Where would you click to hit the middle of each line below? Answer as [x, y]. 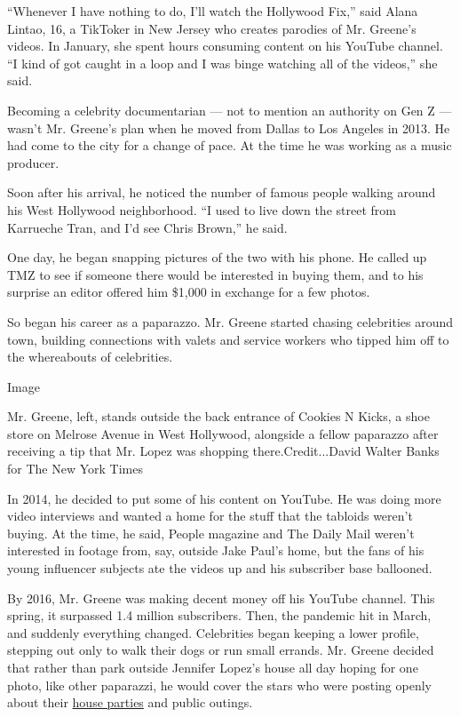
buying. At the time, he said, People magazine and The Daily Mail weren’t [211, 533]
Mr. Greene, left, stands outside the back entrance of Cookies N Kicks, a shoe [218, 416]
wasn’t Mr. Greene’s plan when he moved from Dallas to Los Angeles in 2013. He [229, 127]
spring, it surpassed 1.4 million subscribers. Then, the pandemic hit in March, [219, 615]
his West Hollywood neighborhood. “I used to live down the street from [202, 209]
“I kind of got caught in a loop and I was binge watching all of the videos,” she [222, 63]
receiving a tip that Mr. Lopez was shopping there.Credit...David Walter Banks [223, 451]
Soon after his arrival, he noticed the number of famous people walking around [222, 192]
